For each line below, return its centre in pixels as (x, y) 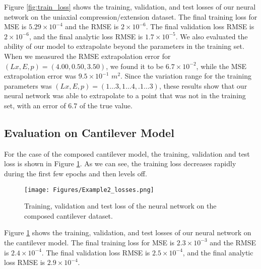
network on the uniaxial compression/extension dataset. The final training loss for (131, 16)
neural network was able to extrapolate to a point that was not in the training (125, 95)
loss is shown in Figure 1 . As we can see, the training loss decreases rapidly (120, 163)
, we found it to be (135, 66)
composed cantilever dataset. (69, 215)
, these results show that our (203, 85)
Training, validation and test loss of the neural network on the (120, 206)
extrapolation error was (40, 76)
